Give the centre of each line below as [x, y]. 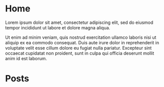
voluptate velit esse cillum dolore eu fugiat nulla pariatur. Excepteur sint [79, 48]
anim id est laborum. [26, 58]
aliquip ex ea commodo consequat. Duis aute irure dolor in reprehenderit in [82, 42]
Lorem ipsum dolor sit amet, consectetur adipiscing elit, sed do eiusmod [79, 22]
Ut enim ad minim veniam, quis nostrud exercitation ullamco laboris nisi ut [81, 37]
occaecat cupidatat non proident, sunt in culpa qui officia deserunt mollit [80, 53]
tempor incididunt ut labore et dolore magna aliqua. [58, 27]
